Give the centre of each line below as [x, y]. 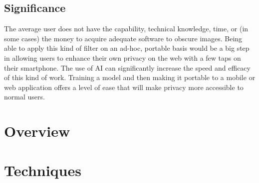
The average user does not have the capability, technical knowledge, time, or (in [126, 29]
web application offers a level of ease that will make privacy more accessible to [124, 87]
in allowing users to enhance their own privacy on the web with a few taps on [123, 57]
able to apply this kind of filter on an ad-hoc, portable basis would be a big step [127, 48]
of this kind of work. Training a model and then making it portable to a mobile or [130, 77]
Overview [37, 131]
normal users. [24, 97]
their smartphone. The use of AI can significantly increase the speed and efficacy [127, 67]
